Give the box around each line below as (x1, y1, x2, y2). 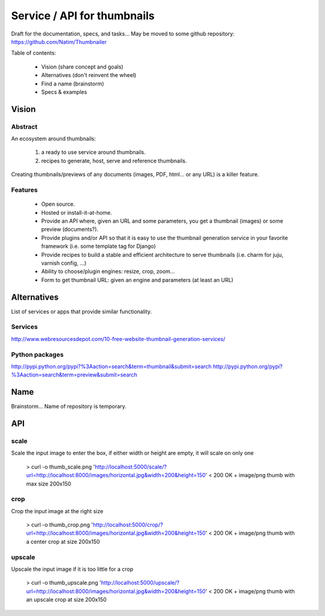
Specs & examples (41, 88, 87, 96)
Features (11, 185, 38, 194)
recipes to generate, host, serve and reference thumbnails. (41, 157, 187, 164)
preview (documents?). (41, 226, 99, 233)
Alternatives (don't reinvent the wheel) (41, 72, 137, 79)
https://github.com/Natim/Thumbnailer (11, 38, 107, 45)
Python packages (11, 350, 64, 359)
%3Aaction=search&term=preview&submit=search (11, 371, 138, 378)
